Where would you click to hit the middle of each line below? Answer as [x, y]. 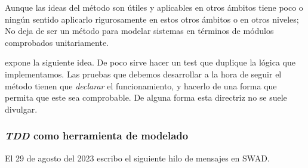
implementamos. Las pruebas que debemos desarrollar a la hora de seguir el [143, 74]
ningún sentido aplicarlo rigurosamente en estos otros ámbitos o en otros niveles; [152, 19]
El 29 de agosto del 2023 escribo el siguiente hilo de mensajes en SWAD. [137, 158]
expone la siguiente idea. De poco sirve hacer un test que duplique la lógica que [150, 62]
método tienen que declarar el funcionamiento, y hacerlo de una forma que [141, 85]
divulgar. [21, 109]
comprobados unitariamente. [57, 42]
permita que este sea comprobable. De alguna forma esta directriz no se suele [146, 97]
